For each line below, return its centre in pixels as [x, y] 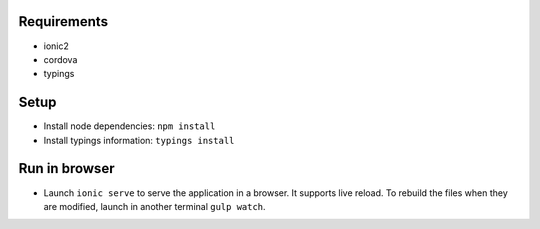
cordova [60, 59]
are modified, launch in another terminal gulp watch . [154, 206]
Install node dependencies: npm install [129, 126]
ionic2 [56, 46]
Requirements [63, 21]
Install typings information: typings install [139, 140]
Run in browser [66, 168]
